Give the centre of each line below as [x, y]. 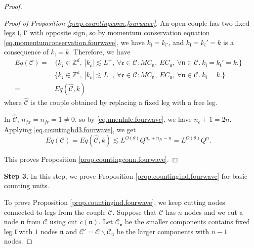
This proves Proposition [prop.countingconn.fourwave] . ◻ [91, 159]
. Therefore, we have [100, 52]
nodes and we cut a [214, 212]
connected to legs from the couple [55, 212]
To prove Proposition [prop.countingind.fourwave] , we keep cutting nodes [115, 202]
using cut [63, 222]
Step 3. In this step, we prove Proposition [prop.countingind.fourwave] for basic [126, 175]
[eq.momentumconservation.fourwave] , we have [74, 42]
